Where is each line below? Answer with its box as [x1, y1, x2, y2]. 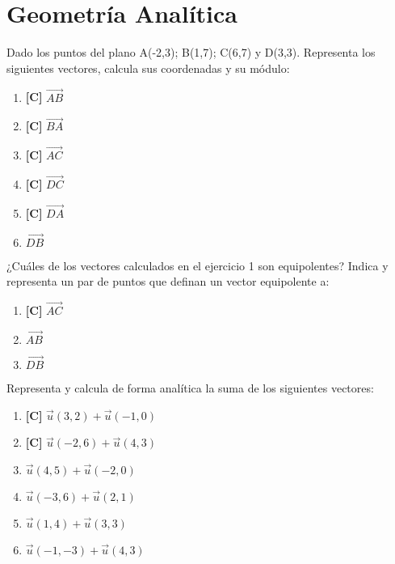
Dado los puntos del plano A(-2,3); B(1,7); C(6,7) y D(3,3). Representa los [6, 44, 376, 61]
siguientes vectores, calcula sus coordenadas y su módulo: [6, 59, 290, 76]
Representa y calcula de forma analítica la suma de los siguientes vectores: [6, 380, 374, 396]
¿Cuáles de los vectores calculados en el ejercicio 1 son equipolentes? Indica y [6, 257, 389, 274]
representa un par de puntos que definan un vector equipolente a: [6, 273, 330, 290]
